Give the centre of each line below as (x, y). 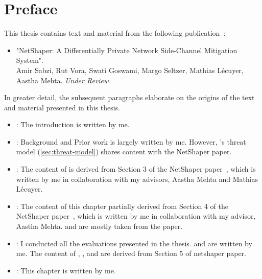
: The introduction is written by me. (73, 124)
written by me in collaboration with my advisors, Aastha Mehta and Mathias (137, 179)
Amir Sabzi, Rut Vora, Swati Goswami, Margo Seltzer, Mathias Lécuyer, (130, 70)
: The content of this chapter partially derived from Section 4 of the (122, 206)
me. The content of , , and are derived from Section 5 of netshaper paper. (131, 253)
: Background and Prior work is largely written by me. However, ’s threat (131, 141)
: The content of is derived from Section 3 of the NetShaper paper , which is (136, 169)
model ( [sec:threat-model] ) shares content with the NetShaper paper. (124, 152)
